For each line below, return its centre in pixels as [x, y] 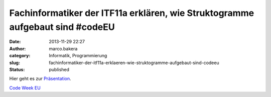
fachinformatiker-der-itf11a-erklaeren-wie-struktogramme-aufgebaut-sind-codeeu [134, 63]
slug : [15, 63]
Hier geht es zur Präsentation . [40, 79]
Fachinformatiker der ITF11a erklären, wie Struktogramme [132, 13]
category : [20, 56]
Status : [17, 69]
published [59, 69]
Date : [15, 42]
